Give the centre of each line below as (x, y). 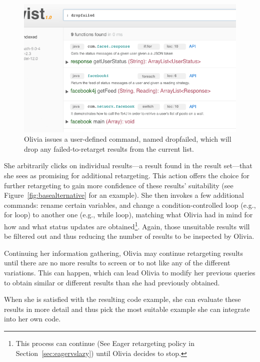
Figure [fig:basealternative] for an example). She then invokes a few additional (124, 195)
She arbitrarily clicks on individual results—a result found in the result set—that (128, 165)
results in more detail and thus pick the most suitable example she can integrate (127, 309)
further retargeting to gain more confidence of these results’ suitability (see (119, 185)
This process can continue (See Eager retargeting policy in (105, 343)
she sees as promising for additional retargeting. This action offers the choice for (127, 175)
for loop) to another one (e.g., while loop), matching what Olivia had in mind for (128, 215)
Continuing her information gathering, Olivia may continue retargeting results (124, 253)
